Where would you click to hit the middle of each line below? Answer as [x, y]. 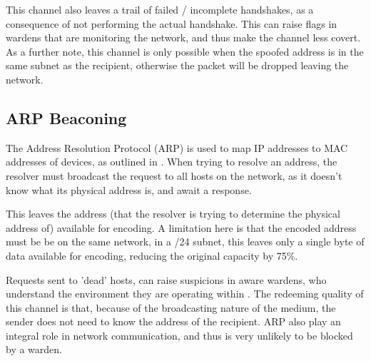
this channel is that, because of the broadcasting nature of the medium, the [171, 307]
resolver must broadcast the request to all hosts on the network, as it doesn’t [174, 175]
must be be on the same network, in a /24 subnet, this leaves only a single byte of [185, 241]
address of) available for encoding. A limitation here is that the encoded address [181, 227]
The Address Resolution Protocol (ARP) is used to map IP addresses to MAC [177, 147]
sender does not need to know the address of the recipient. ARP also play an [173, 321]
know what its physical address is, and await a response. [129, 189]
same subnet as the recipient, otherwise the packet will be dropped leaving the [177, 65]
